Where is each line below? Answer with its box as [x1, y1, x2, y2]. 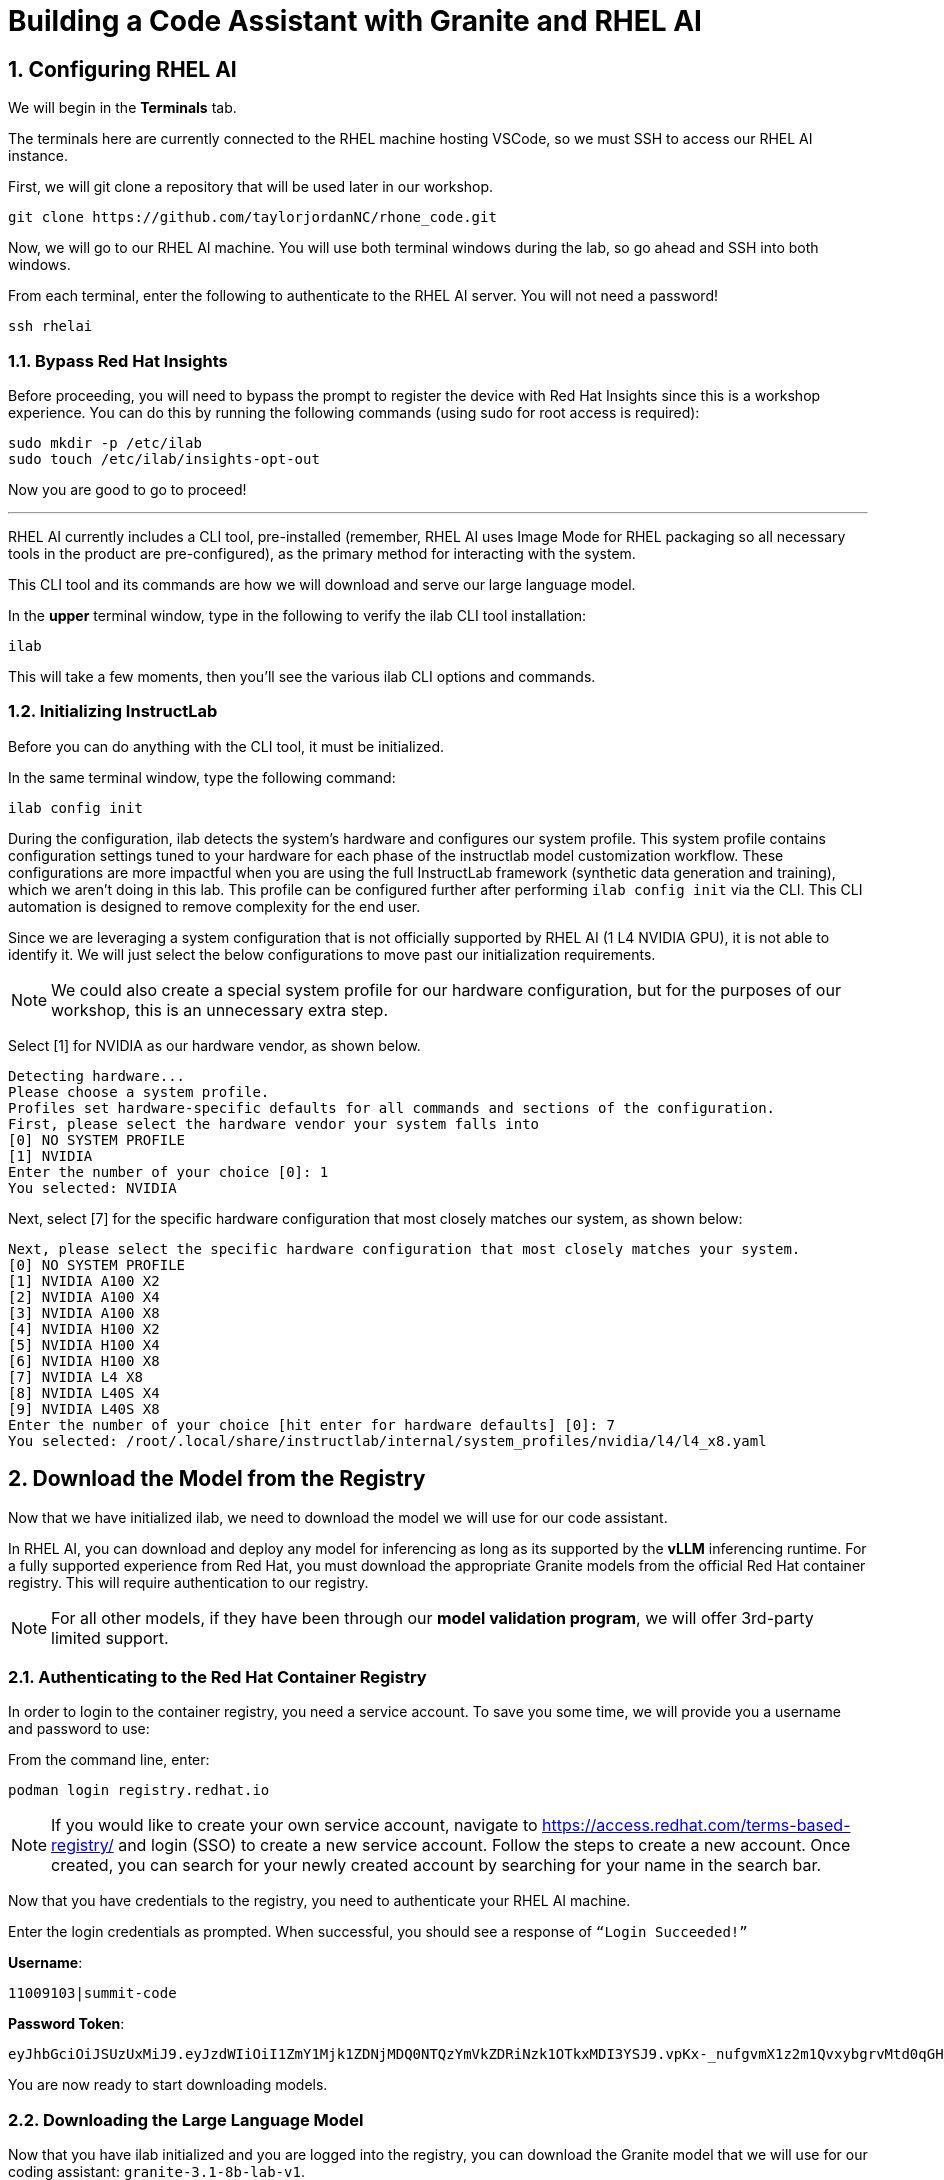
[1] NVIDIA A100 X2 [8, 1272, 160, 1289]
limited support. [51, 1627, 169, 1648]
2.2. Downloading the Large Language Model [8, 2109, 364, 2130]
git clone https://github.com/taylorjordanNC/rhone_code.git [8, 209, 497, 226]
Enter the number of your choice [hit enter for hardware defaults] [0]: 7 [8, 1416, 615, 1433]
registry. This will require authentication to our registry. [8, 1573, 369, 1591]
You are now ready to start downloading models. [8, 2076, 328, 2094]
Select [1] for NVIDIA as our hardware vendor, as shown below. [8, 1036, 421, 1054]
